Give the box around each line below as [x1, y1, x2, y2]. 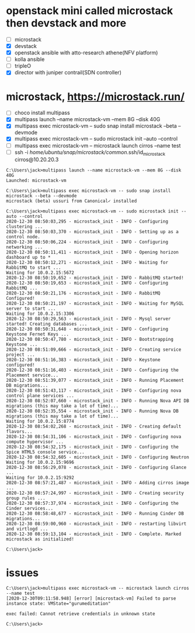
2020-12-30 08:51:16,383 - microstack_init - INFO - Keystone [6, 357, 161, 363]
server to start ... [6, 306, 57, 312]
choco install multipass [14, 110, 70, 117]
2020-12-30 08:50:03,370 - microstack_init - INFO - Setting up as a [6, 229, 179, 235]
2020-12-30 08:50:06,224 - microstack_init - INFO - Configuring [6, 239, 168, 245]
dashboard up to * [6, 255, 51, 261]
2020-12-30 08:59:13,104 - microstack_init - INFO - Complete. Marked [6, 531, 182, 537]
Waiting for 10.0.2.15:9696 [6, 460, 75, 466]
